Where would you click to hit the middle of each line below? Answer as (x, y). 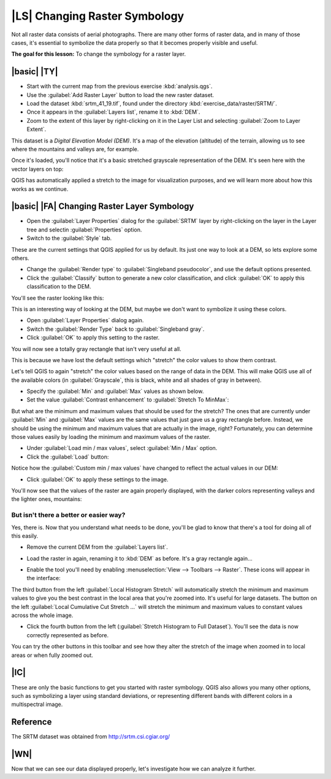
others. (21, 258)
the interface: (44, 578)
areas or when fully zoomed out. (52, 655)
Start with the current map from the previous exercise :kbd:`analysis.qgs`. (120, 87)
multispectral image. (37, 704)
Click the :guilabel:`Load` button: (68, 457)
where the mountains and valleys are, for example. (75, 149)
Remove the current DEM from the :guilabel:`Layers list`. (97, 547)
